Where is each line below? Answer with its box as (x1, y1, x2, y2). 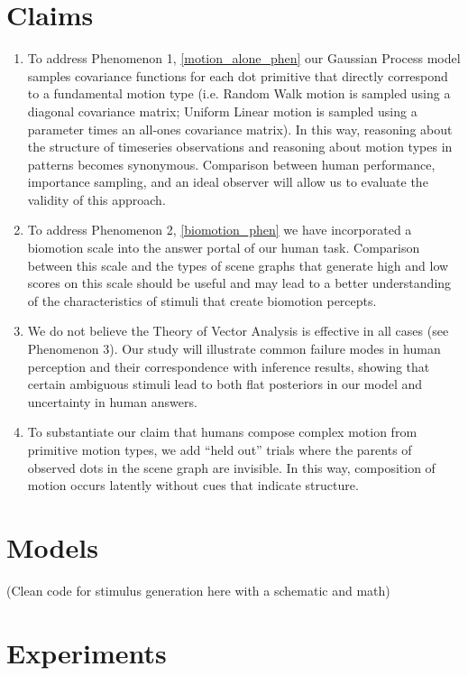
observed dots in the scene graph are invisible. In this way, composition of (27, 458, 436, 477)
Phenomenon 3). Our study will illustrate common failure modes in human (27, 339, 441, 358)
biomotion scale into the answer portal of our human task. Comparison (27, 238, 420, 257)
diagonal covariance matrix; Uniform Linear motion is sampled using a (27, 101, 418, 120)
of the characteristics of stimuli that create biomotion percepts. (27, 291, 377, 310)
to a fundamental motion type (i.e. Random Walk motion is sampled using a (27, 84, 451, 103)
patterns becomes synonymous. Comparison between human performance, (27, 154, 436, 173)
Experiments (6, 634, 167, 671)
